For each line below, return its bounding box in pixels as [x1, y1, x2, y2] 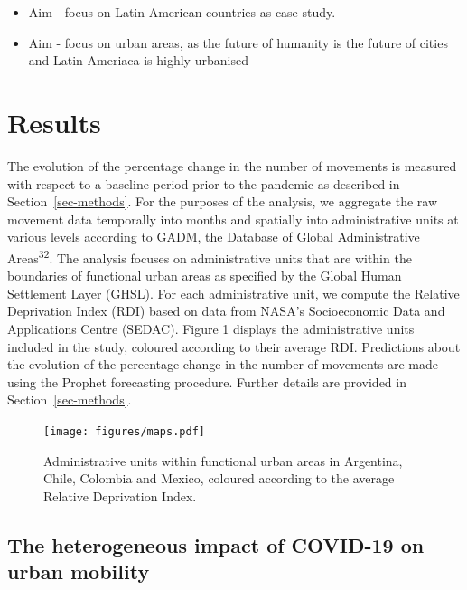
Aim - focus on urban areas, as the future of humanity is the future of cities [28, 33, 448, 52]
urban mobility [7, 557, 150, 585]
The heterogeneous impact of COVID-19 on [7, 530, 425, 558]
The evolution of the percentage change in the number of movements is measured [7, 156, 457, 175]
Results [7, 103, 101, 140]
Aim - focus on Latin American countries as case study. [28, 3, 336, 21]
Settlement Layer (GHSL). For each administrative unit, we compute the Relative [7, 283, 460, 302]
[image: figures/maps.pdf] [43, 424, 205, 438]
